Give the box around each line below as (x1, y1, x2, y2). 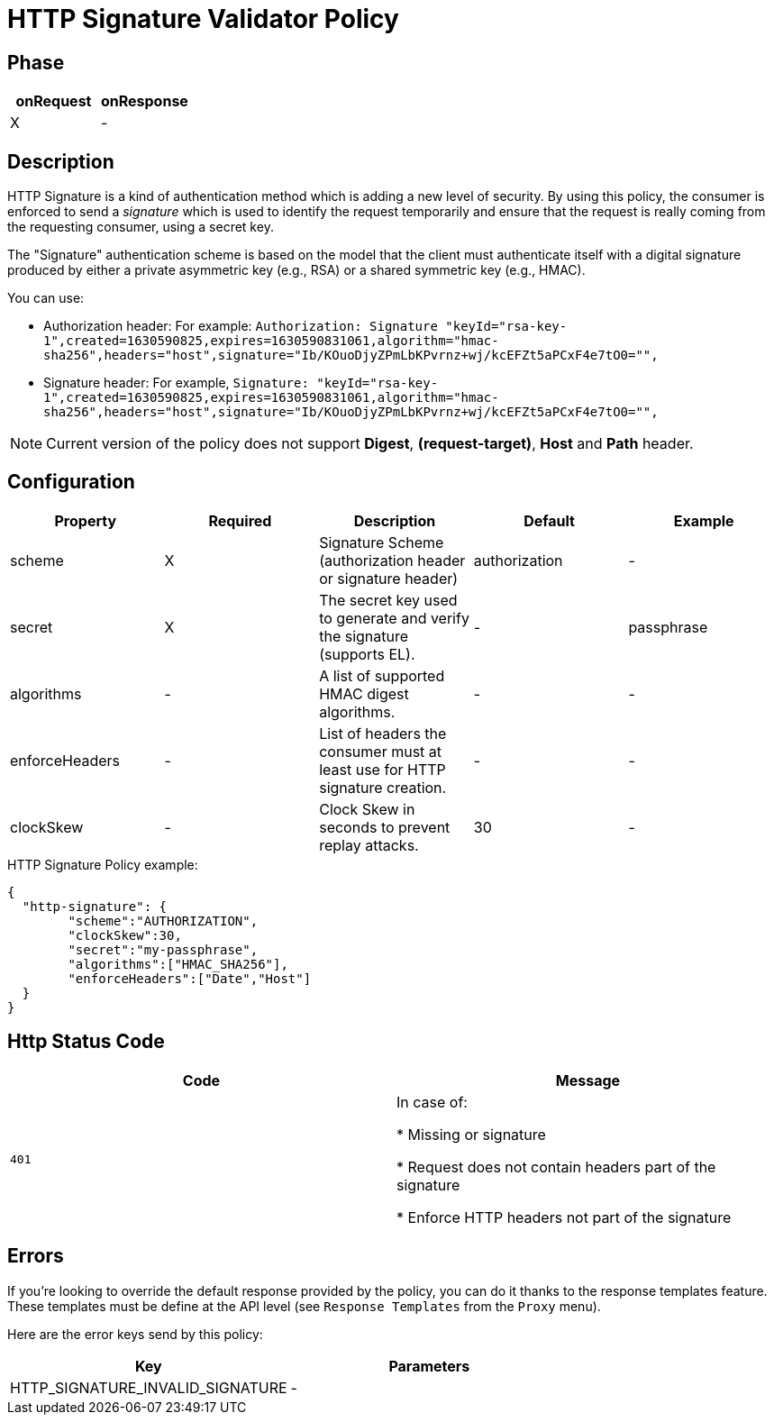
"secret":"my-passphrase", (68, 942, 259, 957)
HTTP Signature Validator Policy (7, 4, 399, 34)
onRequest (15, 92, 92, 111)
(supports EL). (319, 644, 415, 663)
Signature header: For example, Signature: (43, 375, 309, 391)
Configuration (7, 470, 135, 494)
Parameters (388, 1356, 470, 1375)
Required (208, 511, 272, 530)
